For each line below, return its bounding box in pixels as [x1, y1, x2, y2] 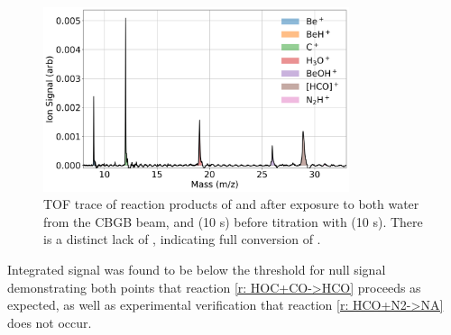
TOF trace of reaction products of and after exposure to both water [43, 195, 419, 213]
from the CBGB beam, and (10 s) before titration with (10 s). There [43, 212, 423, 231]
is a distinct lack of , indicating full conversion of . [43, 230, 321, 249]
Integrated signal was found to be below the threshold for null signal [7, 260, 386, 279]
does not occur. [7, 312, 92, 331]
